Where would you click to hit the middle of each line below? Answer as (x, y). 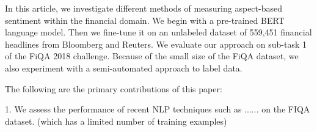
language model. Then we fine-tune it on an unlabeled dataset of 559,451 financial (158, 32)
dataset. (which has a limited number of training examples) (116, 121)
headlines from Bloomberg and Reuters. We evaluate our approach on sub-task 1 (156, 44)
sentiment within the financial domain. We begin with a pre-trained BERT (145, 20)
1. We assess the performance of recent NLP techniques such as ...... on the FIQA (158, 109)
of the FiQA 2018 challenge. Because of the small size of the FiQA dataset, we (152, 56)
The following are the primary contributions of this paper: (114, 88)
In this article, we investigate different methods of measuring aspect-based (144, 8)
